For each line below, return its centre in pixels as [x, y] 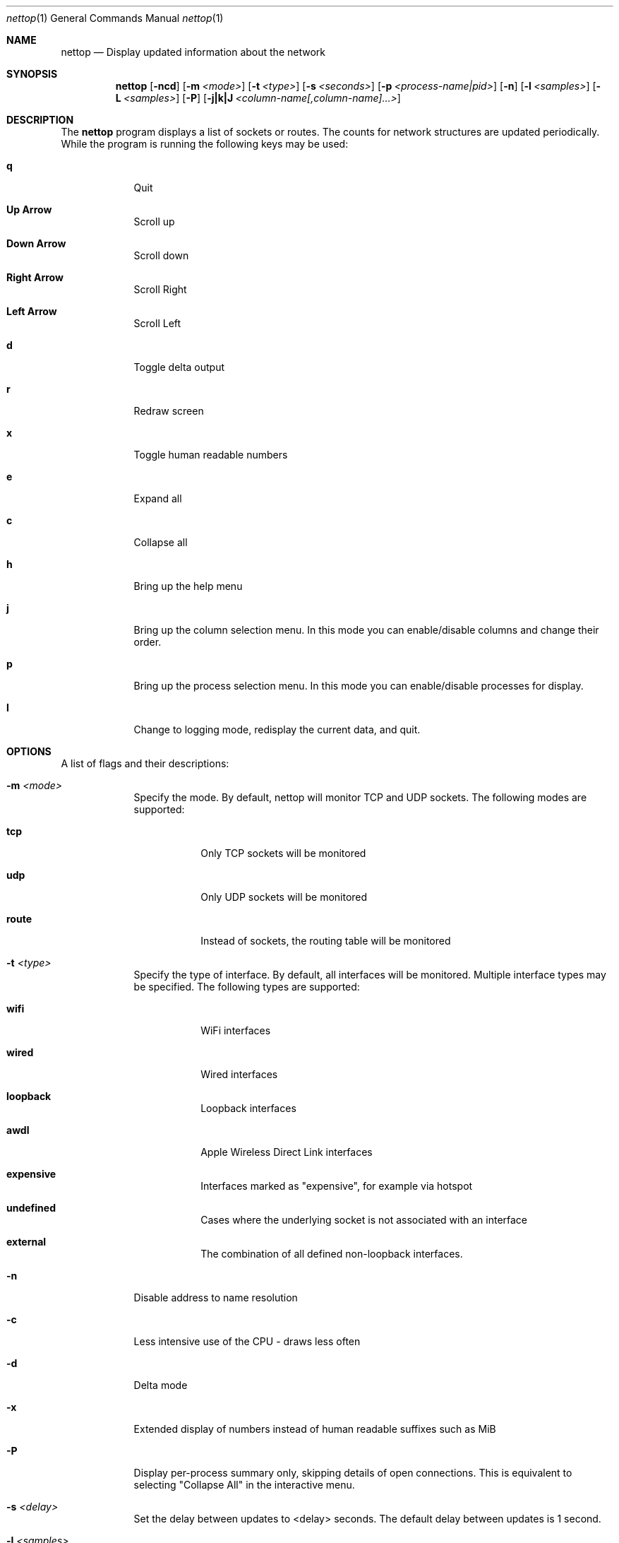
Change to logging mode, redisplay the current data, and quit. [277, 729]
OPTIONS [29, 751]
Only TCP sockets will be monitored [283, 853]
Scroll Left [157, 323]
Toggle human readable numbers [211, 455]
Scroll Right [160, 289]
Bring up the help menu [188, 586]
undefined [31, 1208]
